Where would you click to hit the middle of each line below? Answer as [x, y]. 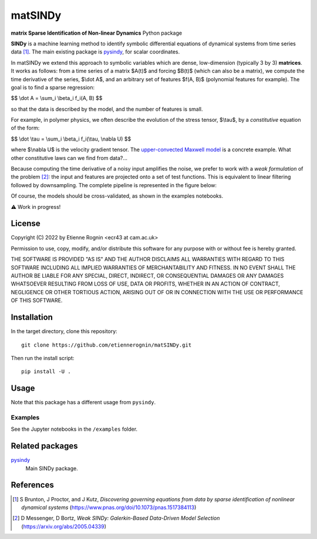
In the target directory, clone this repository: [64, 331]
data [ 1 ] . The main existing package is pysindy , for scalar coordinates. [95, 52]
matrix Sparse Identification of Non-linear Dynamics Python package [96, 33]
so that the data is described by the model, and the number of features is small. [107, 109]
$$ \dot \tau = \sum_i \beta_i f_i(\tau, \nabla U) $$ [71, 139]
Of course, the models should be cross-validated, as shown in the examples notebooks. [117, 196]
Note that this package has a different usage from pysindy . [83, 402]
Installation [32, 317]
